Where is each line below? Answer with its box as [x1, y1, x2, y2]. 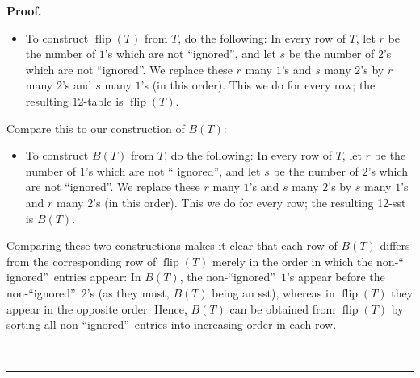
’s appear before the [286, 268, 385, 285]
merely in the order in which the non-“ [212, 252, 404, 269]
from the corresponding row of [6, 252, 157, 269]
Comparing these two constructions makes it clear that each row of [6, 237, 338, 254]
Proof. [6, 2, 42, 19]
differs [380, 237, 410, 254]
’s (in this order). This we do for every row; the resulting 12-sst [93, 193, 406, 210]
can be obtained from [229, 300, 336, 317]
